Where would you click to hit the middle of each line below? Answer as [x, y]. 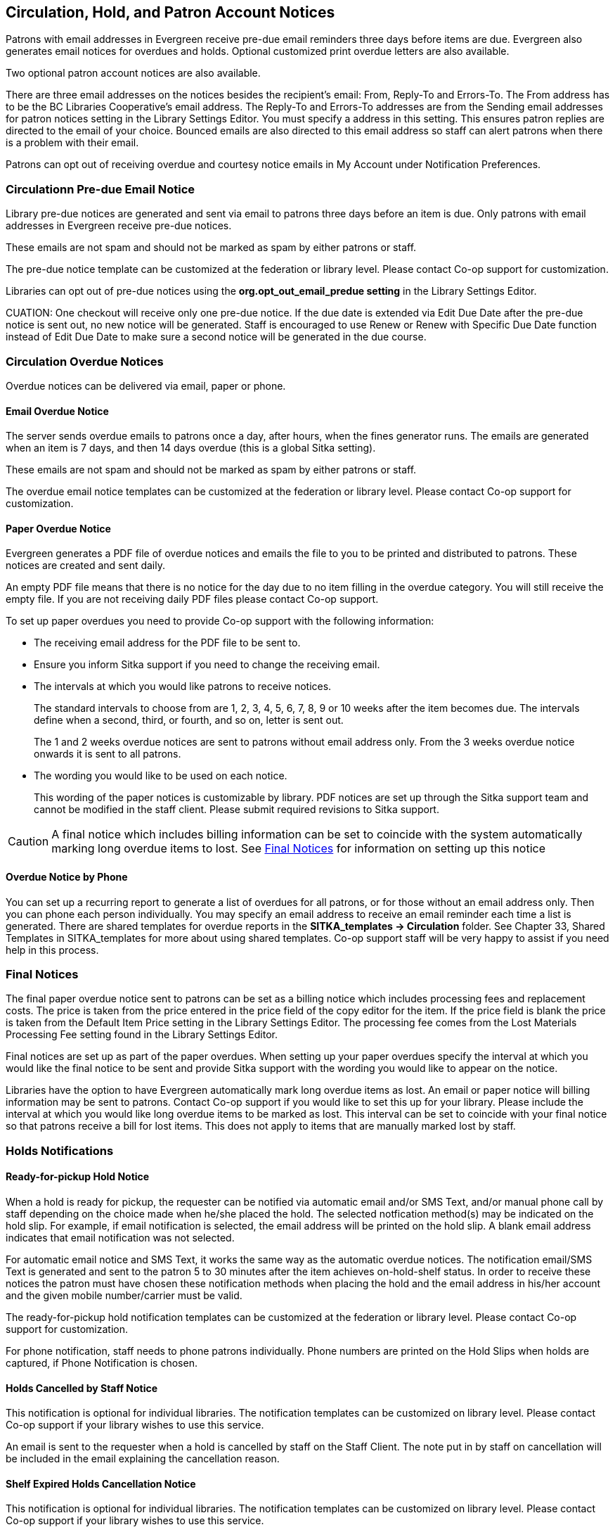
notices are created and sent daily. [85, 566]
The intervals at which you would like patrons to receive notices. [183, 687]
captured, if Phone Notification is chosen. [102, 1362]
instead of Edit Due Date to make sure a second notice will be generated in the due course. [216, 337]
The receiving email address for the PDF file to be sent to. [167, 643]
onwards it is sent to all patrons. [108, 754]
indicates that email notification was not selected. [120, 1237]
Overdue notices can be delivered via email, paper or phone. [146, 385]
